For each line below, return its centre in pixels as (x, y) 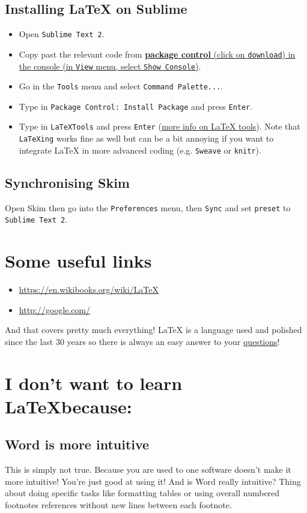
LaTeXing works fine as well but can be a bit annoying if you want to (146, 138)
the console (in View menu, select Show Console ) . (110, 66)
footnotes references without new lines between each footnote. (118, 505)
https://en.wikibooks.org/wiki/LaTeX (89, 289)
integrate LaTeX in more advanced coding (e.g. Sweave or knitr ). (140, 150)
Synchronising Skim (67, 182)
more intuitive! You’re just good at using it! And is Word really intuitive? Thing (153, 481)
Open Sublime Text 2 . (62, 34)
